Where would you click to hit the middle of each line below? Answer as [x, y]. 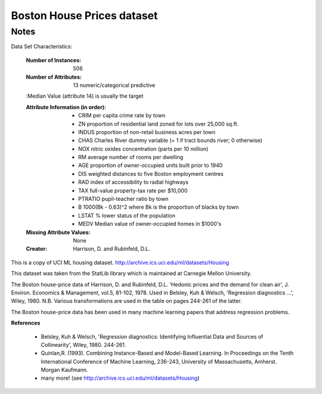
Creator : [37, 249]
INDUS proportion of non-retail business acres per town [147, 132]
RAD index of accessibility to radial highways [134, 182]
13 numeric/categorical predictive [114, 85]
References [26, 323]
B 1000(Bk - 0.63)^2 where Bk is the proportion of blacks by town [159, 207]
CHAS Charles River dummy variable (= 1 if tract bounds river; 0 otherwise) [170, 141]
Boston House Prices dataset [84, 15]
